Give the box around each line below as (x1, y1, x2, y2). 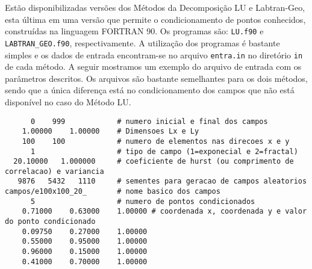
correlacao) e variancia (5, 167, 104, 176)
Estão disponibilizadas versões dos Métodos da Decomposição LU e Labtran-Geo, (5, 1, 305, 13)
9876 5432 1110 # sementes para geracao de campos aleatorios (17, 177, 307, 186)
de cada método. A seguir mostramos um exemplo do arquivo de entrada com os (5, 60, 302, 73)
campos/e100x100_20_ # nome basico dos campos (5, 187, 220, 196)
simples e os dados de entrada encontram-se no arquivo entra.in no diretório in (5, 48, 303, 61)
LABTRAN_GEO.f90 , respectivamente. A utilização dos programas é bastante (5, 36, 280, 49)
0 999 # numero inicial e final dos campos (30, 117, 268, 126)
